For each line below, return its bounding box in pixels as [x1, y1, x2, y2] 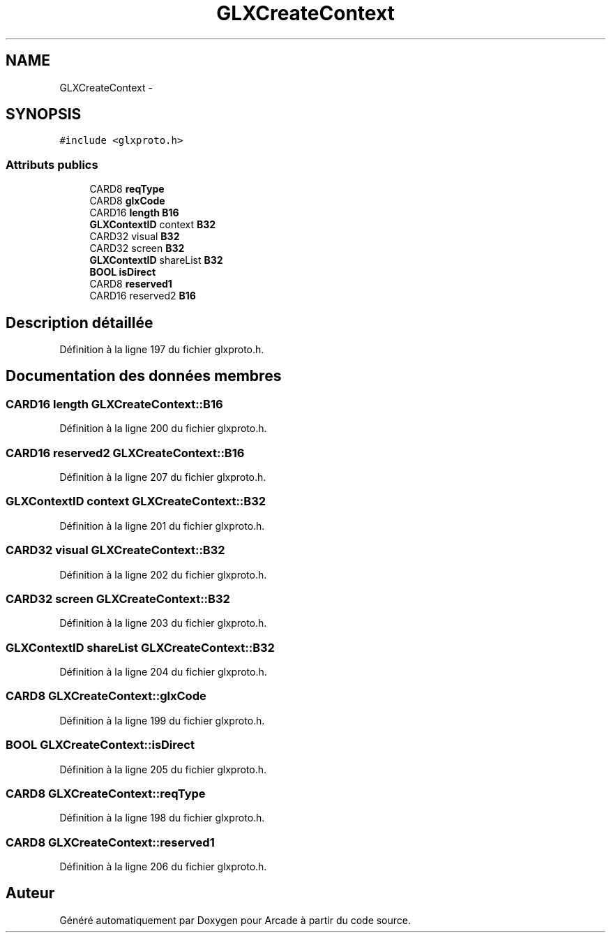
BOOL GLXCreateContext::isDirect [6, 738, 195, 752]
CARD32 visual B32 [89, 230, 180, 243]
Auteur [6, 884, 55, 902]
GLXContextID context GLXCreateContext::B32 [6, 494, 266, 509]
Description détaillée [6, 313, 153, 332]
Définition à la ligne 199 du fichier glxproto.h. [59, 714, 265, 727]
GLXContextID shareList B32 [89, 254, 223, 267]
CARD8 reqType [89, 183, 165, 195]
